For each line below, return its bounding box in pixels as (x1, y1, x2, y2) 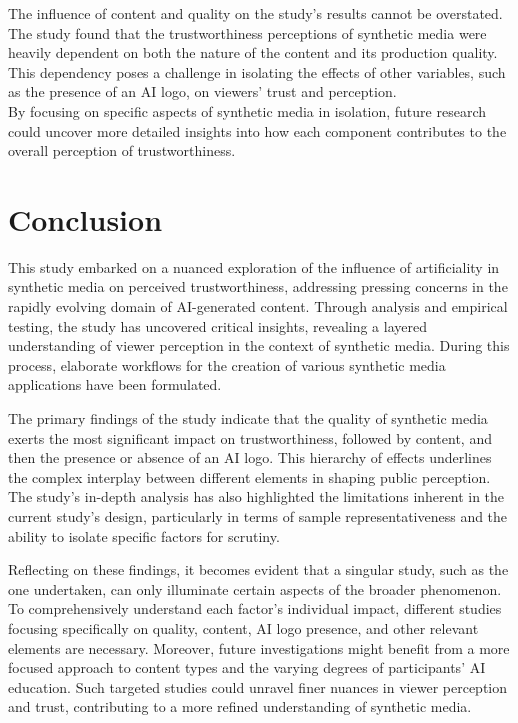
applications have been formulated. (8, 374, 222, 395)
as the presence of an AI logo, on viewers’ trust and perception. (8, 81, 397, 102)
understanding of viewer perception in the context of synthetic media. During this (8, 335, 510, 356)
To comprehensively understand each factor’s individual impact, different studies (8, 598, 502, 619)
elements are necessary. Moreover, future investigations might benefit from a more (8, 637, 510, 658)
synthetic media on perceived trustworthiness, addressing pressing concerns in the (8, 276, 508, 297)
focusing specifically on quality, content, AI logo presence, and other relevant (8, 617, 479, 638)
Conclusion (8, 198, 163, 239)
